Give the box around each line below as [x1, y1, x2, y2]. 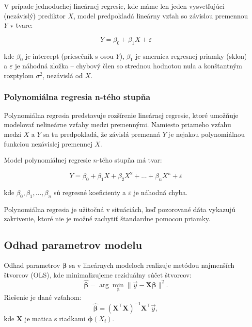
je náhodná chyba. [133, 187, 188, 197]
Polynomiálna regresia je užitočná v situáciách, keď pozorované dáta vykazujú [4, 204, 236, 214]
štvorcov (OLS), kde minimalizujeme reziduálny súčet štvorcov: [4, 269, 192, 279]
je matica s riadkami [24, 313, 86, 323]
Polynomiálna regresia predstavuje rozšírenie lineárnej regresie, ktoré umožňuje [4, 110, 238, 120]
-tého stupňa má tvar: [97, 155, 162, 165]
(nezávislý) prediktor [4, 10, 65, 20]
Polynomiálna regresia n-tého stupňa [4, 91, 151, 103]
